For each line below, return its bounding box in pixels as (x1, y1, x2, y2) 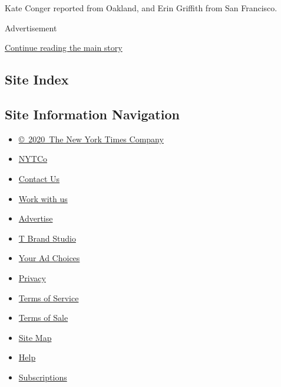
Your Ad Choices (18, 252, 80, 264)
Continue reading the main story (5, 41, 123, 54)
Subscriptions (18, 370, 67, 383)
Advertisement (5, 21, 57, 34)
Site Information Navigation (5, 105, 180, 123)
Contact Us (18, 172, 60, 184)
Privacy (18, 271, 46, 284)
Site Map (18, 331, 52, 343)
